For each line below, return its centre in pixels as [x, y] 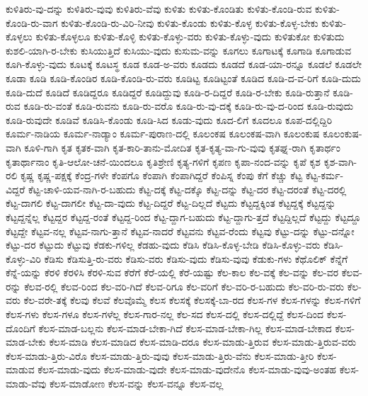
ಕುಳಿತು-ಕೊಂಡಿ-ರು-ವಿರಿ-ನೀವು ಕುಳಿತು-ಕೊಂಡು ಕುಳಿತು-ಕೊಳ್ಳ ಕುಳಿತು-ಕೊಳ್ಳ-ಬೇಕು [190, 22]
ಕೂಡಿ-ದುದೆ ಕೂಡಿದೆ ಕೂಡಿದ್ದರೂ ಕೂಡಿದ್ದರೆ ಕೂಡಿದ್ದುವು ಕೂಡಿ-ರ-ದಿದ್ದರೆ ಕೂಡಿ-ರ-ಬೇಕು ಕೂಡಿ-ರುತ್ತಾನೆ [168, 92]
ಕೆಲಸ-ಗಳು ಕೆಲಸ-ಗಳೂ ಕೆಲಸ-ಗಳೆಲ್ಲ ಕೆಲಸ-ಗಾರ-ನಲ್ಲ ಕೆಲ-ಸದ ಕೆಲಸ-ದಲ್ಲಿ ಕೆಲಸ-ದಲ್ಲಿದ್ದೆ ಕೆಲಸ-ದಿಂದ [165, 314]
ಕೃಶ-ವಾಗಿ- [340, 161]
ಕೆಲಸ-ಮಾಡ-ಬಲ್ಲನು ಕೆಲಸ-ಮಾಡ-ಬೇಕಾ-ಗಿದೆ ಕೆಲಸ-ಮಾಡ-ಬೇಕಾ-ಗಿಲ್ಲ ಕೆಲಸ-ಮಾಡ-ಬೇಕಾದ [185, 328]
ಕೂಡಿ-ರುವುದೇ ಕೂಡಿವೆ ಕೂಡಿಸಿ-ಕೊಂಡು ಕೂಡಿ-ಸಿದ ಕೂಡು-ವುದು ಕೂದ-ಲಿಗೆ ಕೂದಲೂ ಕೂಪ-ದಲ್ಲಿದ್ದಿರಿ [169, 119]
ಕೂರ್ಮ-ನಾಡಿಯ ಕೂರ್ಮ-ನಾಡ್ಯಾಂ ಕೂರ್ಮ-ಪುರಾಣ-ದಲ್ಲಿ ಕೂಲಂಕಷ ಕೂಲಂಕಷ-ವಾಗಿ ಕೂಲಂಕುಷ [163, 134]
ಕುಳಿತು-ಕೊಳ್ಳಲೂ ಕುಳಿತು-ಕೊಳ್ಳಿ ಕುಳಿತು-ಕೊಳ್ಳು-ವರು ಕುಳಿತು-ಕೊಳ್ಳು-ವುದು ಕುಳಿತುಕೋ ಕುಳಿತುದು [190, 36]
